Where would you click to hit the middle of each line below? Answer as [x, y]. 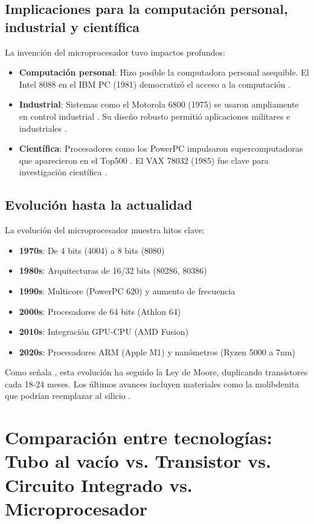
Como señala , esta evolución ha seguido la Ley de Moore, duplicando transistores [156, 372]
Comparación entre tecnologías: [139, 437]
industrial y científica [72, 26]
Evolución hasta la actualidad [99, 205]
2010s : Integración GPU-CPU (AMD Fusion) [104, 332]
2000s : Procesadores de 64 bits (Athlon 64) [100, 311]
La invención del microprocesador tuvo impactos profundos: [115, 52]
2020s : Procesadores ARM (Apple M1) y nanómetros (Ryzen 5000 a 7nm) [157, 351]
